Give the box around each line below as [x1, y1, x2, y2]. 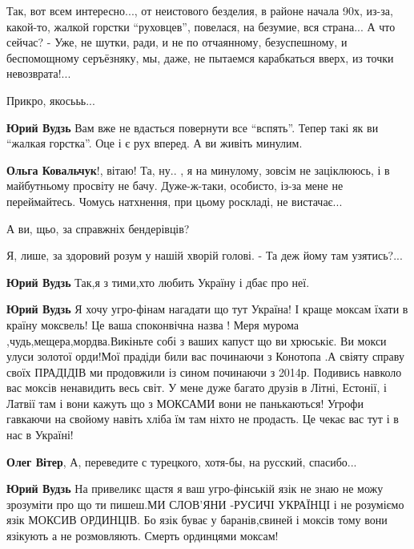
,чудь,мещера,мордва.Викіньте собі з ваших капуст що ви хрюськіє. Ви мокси [6, 332, 387, 349]
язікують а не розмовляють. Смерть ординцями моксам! [6, 527, 279, 544]
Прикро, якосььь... [6, 91, 95, 108]
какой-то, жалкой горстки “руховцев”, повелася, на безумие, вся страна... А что [6, 18, 396, 34]
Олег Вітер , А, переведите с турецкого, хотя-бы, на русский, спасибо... [6, 453, 357, 470]
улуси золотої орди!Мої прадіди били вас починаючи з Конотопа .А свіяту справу [6, 348, 404, 365]
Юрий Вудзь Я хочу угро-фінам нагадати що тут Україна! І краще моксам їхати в [6, 301, 408, 317]
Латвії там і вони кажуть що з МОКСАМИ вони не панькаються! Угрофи [6, 394, 364, 411]
